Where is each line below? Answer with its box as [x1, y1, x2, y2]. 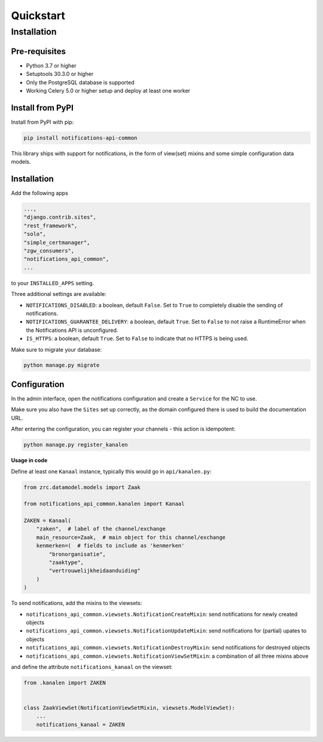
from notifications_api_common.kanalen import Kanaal [23, 500, 185, 508]
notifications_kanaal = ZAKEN [36, 721, 125, 728]
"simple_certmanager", [23, 239, 90, 246]
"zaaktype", [48, 559, 84, 566]
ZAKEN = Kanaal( [23, 517, 72, 524]
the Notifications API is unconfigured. [26, 326, 118, 334]
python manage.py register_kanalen [23, 441, 128, 448]
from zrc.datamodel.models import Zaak [23, 484, 141, 490]
